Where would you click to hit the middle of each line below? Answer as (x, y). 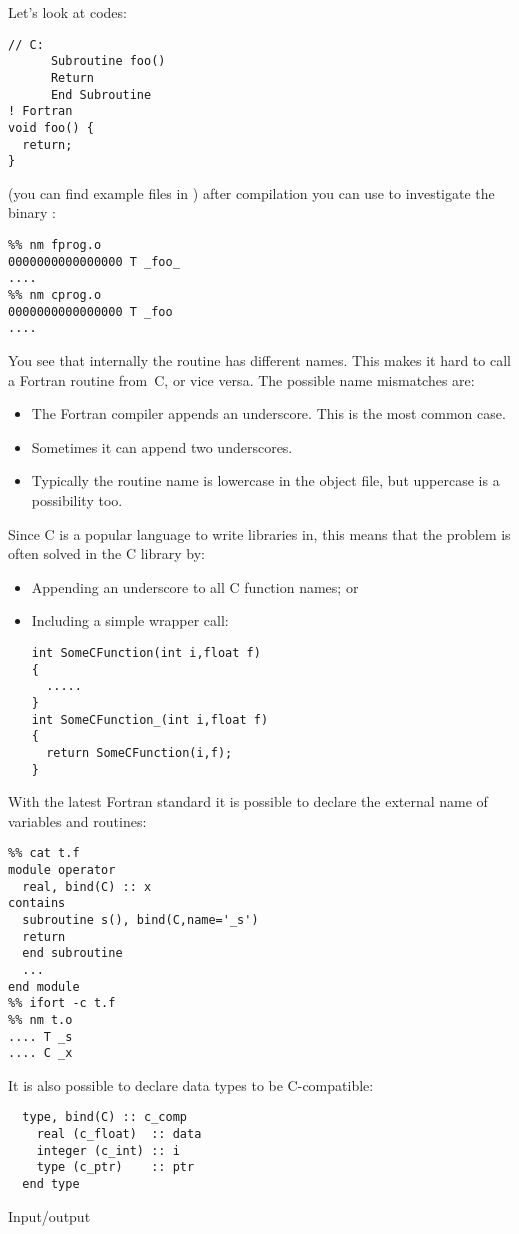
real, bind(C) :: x (87, 886)
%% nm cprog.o (55, 295)
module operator (62, 870)
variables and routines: (77, 820)
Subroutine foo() (108, 61)
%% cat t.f (44, 853)
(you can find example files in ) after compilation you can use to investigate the (251, 192)
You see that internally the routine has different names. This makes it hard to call (259, 359)
